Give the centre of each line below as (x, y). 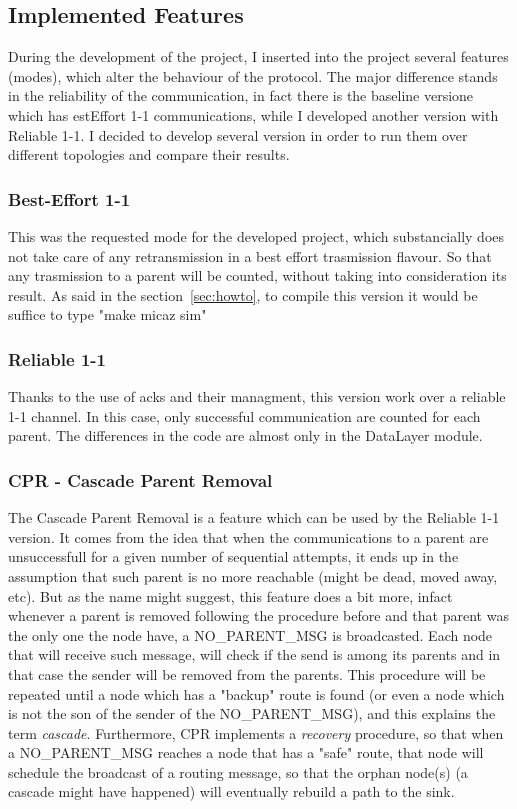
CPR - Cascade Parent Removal (140, 479)
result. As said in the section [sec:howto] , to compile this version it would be (243, 294)
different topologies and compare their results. (149, 154)
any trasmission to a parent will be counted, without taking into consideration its (257, 275)
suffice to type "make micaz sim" (107, 314)
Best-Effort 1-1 (69, 198)
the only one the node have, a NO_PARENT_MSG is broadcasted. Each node (250, 634)
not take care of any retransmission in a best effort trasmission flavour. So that (250, 255)
